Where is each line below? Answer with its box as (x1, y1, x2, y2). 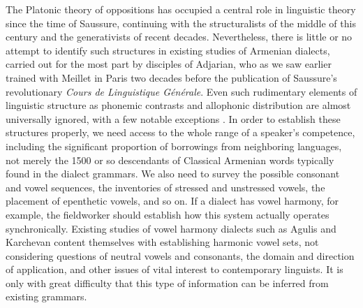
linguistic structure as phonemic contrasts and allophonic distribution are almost (6, 98, 351, 112)
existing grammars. (6, 289, 87, 304)
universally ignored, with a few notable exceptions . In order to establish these (6, 111, 341, 126)
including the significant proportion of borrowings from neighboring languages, (6, 138, 342, 153)
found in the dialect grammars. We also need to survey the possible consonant (6, 166, 340, 181)
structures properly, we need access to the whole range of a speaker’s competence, (6, 125, 355, 140)
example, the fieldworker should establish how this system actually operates (6, 207, 329, 221)
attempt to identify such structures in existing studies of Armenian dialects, (6, 43, 330, 57)
